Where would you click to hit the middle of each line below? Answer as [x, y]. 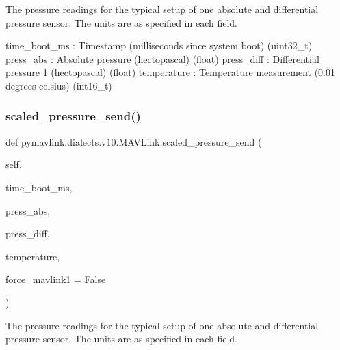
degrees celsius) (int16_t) [59, 85]
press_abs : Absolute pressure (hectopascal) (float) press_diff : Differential [162, 58]
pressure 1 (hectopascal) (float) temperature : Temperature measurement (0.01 [170, 72]
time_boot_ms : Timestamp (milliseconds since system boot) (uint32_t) [159, 45]
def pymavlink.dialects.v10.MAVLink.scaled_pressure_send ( [134, 141]
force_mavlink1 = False [56, 279]
